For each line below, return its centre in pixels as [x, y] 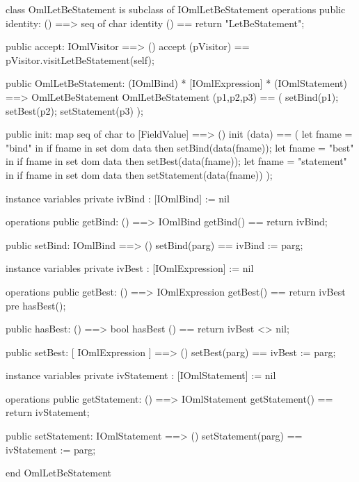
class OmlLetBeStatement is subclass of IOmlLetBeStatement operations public [176, 9]
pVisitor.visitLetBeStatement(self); [80, 59]
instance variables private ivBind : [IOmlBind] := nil [118, 198]
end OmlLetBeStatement [59, 473]
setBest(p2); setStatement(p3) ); [74, 110]
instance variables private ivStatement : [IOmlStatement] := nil [141, 375]
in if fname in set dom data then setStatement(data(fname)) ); [139, 174]
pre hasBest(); [36, 305]
